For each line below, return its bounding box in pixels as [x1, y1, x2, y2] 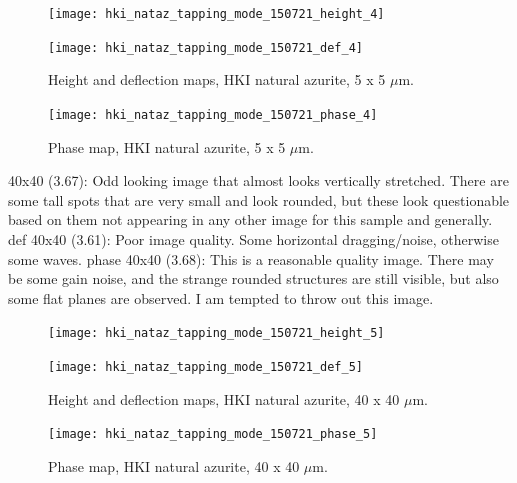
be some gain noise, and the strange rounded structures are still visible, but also [8, 268, 499, 289]
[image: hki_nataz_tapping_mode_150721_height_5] [48, 326, 385, 341]
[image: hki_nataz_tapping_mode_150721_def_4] [48, 40, 363, 55]
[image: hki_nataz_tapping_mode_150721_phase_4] [48, 107, 378, 122]
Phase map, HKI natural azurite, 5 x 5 [48, 136, 286, 157]
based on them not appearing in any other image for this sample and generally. [8, 209, 493, 230]
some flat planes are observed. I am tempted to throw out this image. [8, 287, 434, 308]
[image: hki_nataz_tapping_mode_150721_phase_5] [48, 427, 378, 442]
